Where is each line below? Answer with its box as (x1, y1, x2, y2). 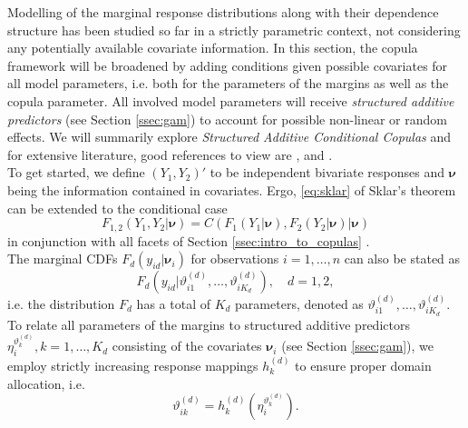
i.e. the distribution (7, 294, 115, 313)
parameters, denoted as (235, 294, 364, 313)
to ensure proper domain (295, 356, 432, 375)
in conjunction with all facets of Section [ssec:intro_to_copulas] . (7, 231, 370, 250)
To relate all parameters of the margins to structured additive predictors (7, 314, 410, 333)
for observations (190, 249, 279, 268)
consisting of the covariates (112, 336, 262, 355)
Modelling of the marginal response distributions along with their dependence (7, 3, 439, 21)
